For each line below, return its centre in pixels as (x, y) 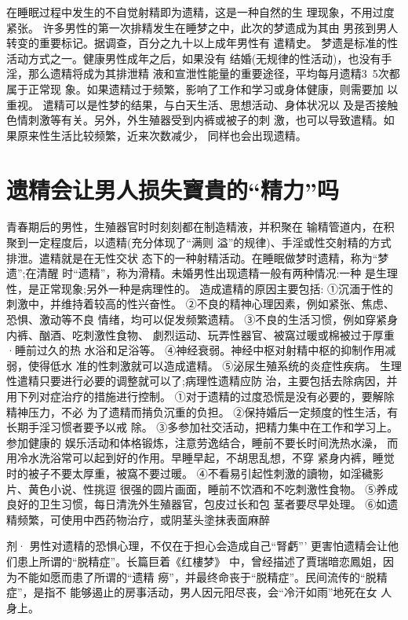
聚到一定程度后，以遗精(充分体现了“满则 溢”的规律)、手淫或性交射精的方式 (199, 242)
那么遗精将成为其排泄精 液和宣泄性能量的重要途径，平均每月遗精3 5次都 (214, 73)
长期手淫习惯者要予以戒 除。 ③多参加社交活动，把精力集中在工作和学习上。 (202, 427)
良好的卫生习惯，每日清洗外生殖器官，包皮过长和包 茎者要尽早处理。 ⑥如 (197, 504)
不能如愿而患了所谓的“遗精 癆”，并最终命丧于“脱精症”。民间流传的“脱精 (202, 576)
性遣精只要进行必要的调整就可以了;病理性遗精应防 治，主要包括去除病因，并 (202, 381)
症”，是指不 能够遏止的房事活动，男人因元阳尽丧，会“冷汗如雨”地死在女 (192, 592)
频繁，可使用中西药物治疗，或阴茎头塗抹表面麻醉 (143, 519)
